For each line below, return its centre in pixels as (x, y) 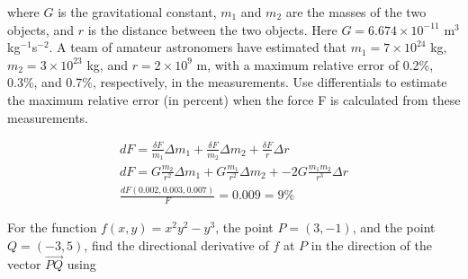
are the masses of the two (356, 12)
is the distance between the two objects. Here (212, 29)
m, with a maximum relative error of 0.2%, (315, 64)
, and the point (394, 227)
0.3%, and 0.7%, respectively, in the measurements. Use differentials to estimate (227, 82)
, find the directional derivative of (176, 244)
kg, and (107, 64)
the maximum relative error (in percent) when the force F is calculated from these (234, 99)
